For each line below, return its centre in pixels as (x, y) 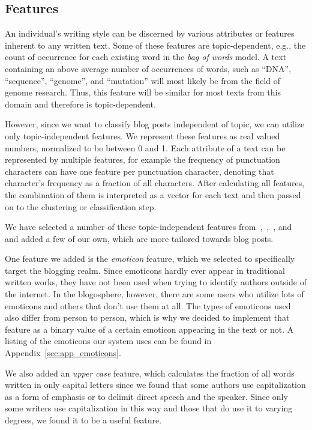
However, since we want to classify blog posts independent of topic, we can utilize (155, 124)
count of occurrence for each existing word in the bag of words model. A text (146, 57)
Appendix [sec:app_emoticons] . (63, 353)
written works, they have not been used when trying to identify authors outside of (156, 282)
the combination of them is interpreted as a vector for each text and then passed (153, 194)
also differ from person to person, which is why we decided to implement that (147, 317)
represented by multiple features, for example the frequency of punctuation (142, 159)
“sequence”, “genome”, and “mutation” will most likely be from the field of (143, 80)
